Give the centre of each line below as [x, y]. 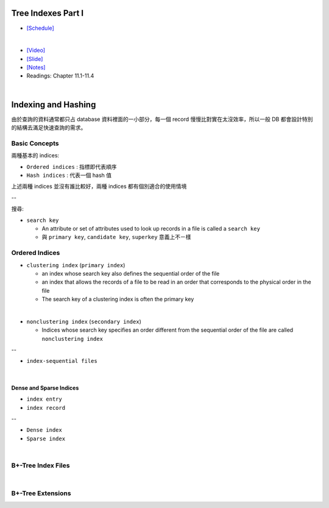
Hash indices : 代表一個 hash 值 [69, 175]
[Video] [36, 50]
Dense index [44, 430]
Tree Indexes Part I [48, 13]
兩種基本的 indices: [35, 156]
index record [46, 408]
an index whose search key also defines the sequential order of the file [131, 273]
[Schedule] [40, 28]
